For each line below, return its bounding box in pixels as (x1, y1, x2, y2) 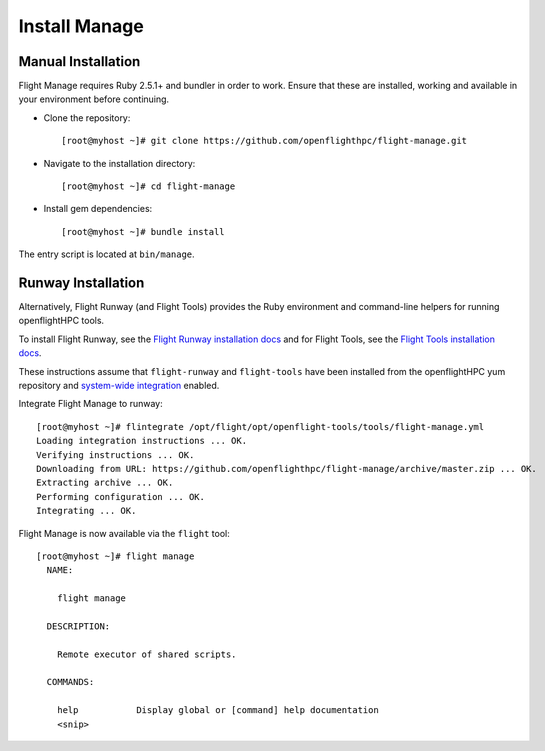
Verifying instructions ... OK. (36, 449, 195, 460)
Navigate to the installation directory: (43, 157, 196, 169)
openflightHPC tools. (18, 315, 105, 327)
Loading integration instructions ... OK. (36, 435, 248, 447)
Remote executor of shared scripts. (56, 648, 237, 660)
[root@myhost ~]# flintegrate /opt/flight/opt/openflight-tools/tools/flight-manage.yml (36, 421, 485, 432)
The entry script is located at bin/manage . (18, 248, 195, 260)
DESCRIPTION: (46, 620, 111, 632)
